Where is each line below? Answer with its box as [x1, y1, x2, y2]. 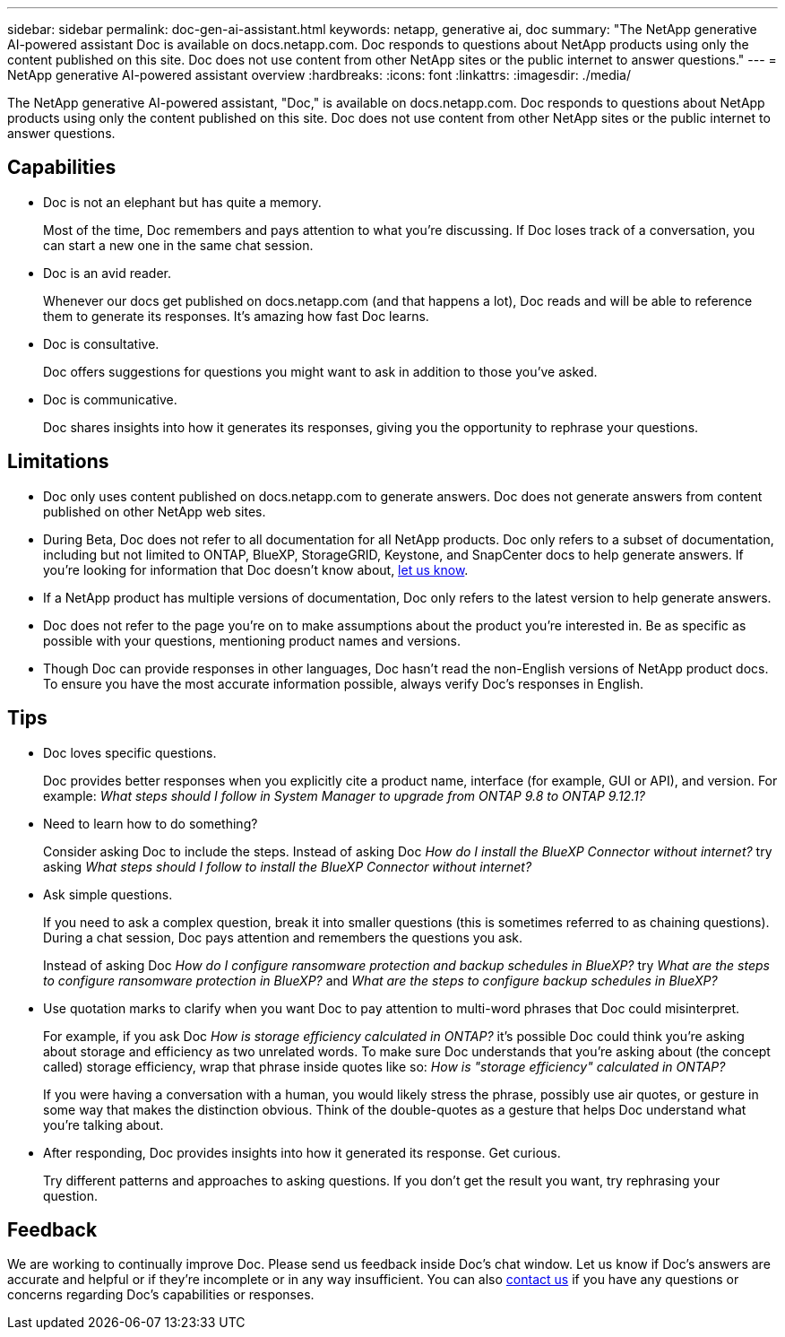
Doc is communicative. [43, 391, 177, 407]
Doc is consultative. [43, 335, 160, 352]
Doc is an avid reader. [43, 265, 172, 281]
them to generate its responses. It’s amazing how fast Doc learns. [43, 308, 429, 324]
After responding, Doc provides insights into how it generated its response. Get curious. [43, 1144, 561, 1160]
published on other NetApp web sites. [43, 503, 266, 519]
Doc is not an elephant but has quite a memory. [43, 194, 322, 210]
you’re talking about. [43, 1116, 164, 1133]
